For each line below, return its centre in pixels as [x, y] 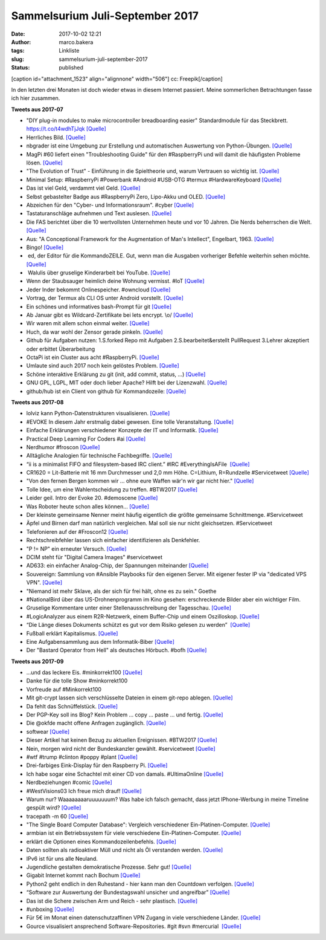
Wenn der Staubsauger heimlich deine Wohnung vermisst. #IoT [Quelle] [115, 281]
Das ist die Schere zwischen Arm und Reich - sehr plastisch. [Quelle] [112, 901]
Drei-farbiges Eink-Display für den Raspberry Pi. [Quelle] [97, 765]
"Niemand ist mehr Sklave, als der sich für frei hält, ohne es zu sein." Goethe [121, 591]
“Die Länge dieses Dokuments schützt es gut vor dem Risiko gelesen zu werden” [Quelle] [138, 625]
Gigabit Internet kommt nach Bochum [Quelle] [83, 875]
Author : [21, 42]
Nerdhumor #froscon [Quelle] [63, 447]
